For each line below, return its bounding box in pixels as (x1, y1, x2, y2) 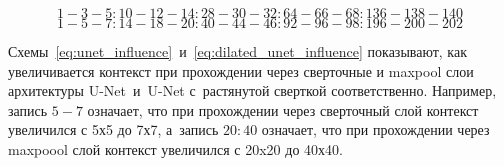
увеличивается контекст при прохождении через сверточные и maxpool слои (8, 60, 474, 81)
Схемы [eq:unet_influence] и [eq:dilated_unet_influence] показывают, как (8, 41, 467, 61)
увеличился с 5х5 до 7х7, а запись (8, 119, 219, 140)
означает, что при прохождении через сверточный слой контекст (87, 99, 479, 120)
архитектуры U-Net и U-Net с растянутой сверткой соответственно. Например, (8, 80, 497, 101)
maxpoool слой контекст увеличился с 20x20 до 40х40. (8, 138, 343, 159)
